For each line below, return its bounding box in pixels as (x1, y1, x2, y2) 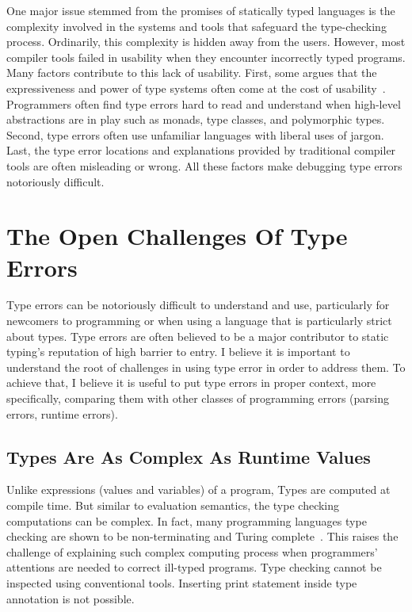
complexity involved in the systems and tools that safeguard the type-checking (6, 17, 387, 34)
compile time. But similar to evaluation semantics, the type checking (6, 496, 340, 513)
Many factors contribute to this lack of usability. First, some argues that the (6, 64, 377, 81)
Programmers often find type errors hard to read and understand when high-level (6, 95, 401, 112)
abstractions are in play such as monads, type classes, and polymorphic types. (6, 111, 385, 128)
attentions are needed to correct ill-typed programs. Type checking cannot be (6, 559, 382, 576)
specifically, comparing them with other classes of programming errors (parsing (6, 390, 389, 406)
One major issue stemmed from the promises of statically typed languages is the (6, 2, 395, 18)
